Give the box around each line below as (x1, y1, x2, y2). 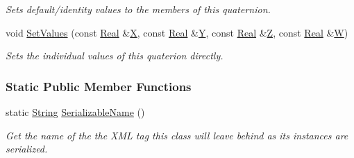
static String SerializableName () (6, 105, 145, 119)
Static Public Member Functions (6, 77, 192, 95)
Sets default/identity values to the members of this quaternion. (6, 2, 271, 16)
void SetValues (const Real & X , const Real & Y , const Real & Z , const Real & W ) (6, 25, 348, 39)
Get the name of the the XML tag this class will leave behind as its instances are (6, 128, 348, 142)
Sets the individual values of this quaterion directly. (6, 48, 224, 63)
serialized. (6, 141, 48, 156)
